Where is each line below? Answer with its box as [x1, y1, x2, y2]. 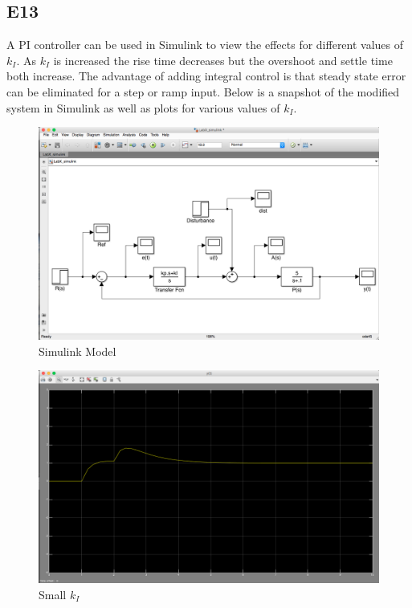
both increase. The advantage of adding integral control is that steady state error [6, 67, 406, 84]
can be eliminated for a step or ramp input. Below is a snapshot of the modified [6, 83, 400, 100]
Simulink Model [39, 342, 116, 359]
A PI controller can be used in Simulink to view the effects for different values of [6, 36, 404, 53]
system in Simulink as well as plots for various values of [6, 99, 280, 116]
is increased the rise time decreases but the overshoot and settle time [53, 51, 393, 68]
